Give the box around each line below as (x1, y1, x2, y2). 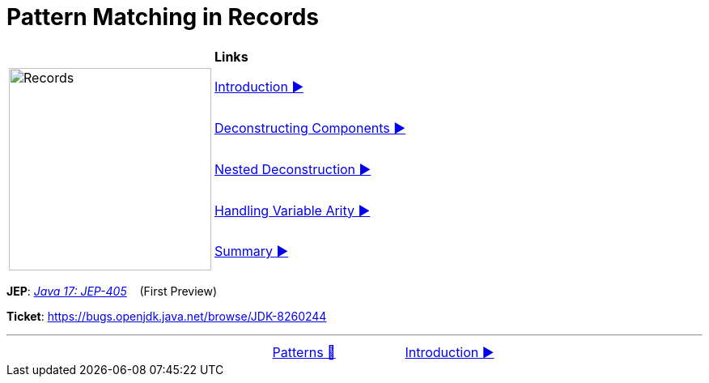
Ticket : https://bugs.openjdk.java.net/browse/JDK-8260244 (6, 309, 327, 323)
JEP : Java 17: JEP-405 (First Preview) (6, 283, 218, 298)
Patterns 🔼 (272, 343, 336, 360)
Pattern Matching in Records (6, 3, 319, 31)
